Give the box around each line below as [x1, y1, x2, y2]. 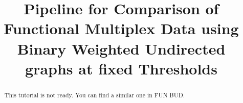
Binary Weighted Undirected [17, 38, 226, 59]
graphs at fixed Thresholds [25, 58, 217, 79]
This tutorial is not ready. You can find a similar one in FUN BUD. [4, 90, 185, 99]
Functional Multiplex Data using [4, 18, 239, 39]
